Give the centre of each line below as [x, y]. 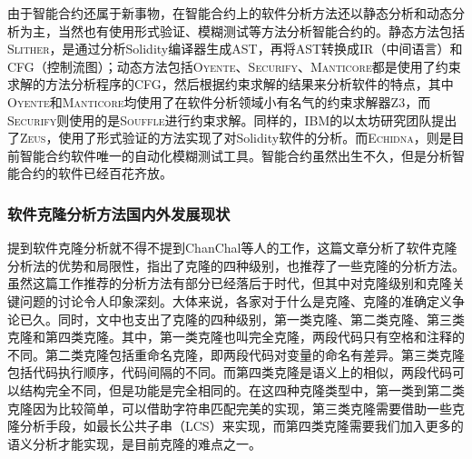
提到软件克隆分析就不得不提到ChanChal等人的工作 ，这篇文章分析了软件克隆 [232, 248]
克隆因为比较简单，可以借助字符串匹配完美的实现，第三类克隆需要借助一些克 [236, 408]
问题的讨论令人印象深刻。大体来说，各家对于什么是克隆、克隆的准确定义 [236, 300]
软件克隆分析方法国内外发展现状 [119, 213]
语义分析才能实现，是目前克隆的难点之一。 [134, 443]
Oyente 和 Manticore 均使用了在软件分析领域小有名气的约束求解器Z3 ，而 [219, 101]
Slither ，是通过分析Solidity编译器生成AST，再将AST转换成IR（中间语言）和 [235, 49]
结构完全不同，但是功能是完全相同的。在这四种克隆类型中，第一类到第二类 [242, 389]
